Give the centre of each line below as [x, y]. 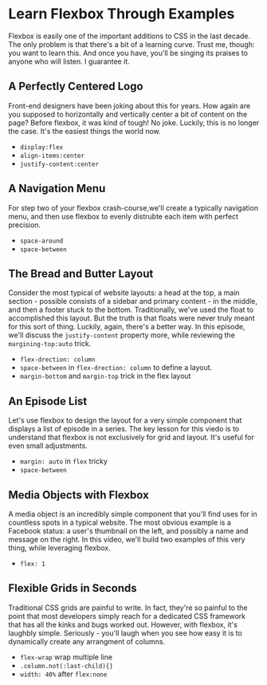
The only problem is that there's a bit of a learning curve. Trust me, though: [132, 44]
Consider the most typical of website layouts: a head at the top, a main [124, 293]
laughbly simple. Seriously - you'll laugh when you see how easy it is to [126, 633]
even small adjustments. [48, 446]
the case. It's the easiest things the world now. [84, 131]
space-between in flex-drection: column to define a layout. [116, 368]
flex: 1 [32, 564]
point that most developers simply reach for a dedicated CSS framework [127, 616]
